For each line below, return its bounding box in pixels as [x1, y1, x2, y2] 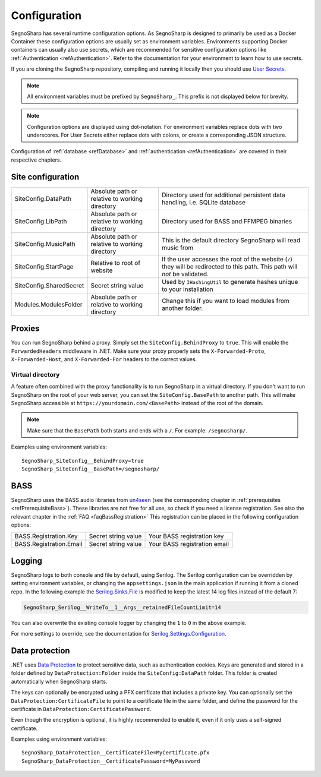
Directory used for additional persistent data [161, 191, 285, 199]
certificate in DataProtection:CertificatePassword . [11, 705, 152, 712]
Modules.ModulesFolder [14, 300, 83, 308]
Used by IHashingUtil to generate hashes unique [161, 277, 298, 286]
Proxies [11, 324, 40, 334]
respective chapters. [11, 156, 62, 163]
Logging [11, 555, 43, 566]
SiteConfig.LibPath [14, 217, 67, 225]
